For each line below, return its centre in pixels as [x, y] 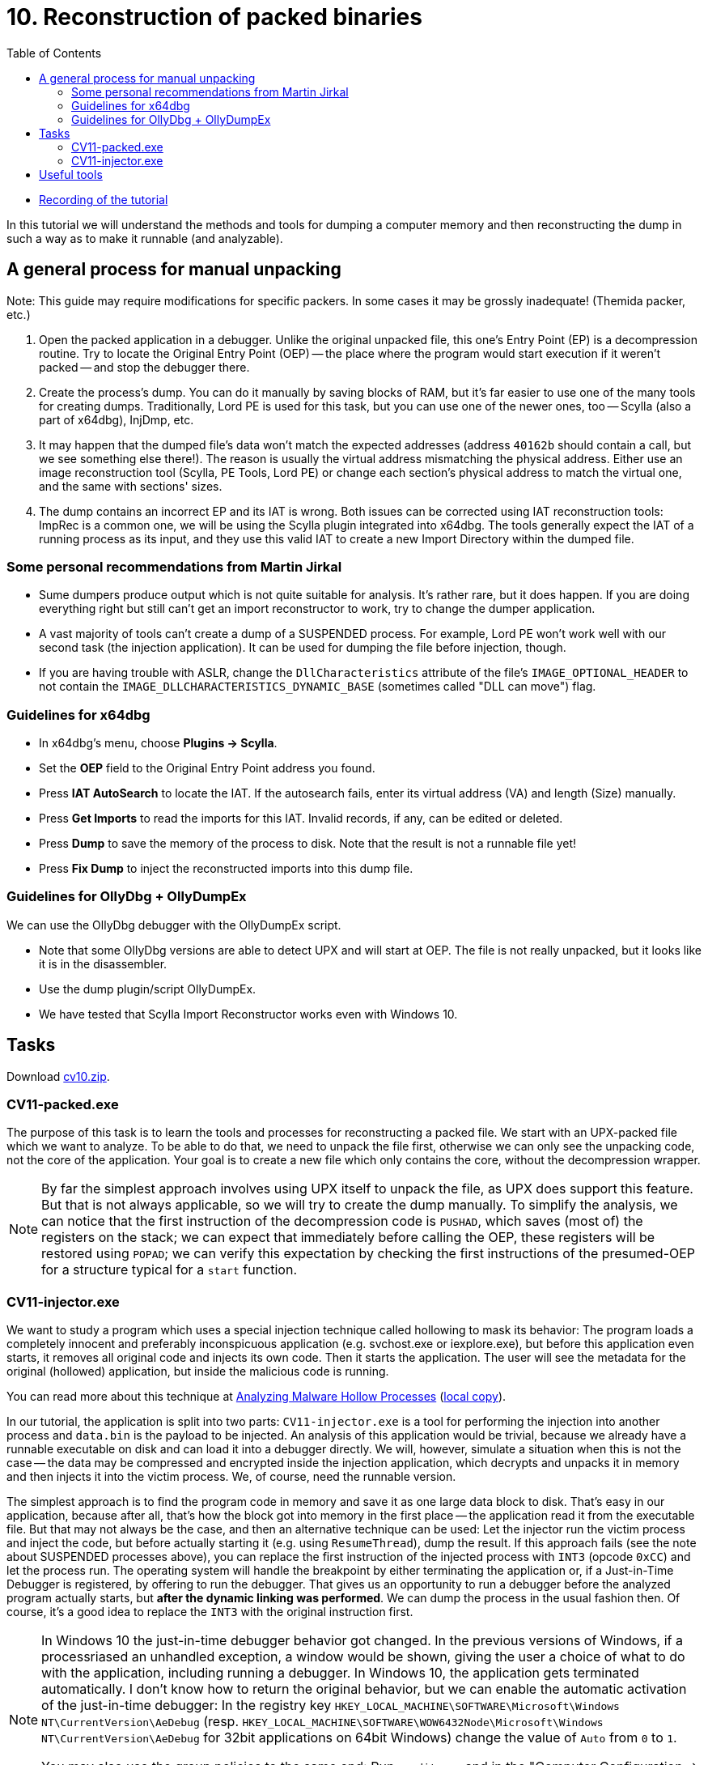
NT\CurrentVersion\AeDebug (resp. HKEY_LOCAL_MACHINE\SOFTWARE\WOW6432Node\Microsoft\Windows [322, 1722]
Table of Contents [54, 53]
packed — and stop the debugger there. [144, 367]
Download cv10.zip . [58, 1076]
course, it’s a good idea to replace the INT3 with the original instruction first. [210, 1612]
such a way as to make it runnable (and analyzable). [145, 238]
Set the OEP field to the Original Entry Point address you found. [207, 768]
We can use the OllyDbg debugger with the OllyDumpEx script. [174, 925]
